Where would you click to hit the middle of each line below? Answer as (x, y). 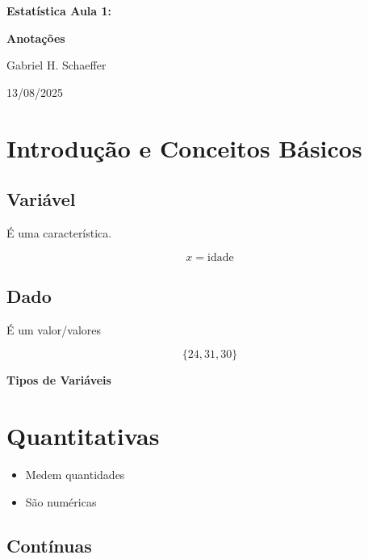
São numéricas (61, 501)
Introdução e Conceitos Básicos (184, 147)
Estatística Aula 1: (59, 11)
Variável (41, 199)
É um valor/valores (54, 329)
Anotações (36, 38)
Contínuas (49, 545)
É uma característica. (59, 232)
